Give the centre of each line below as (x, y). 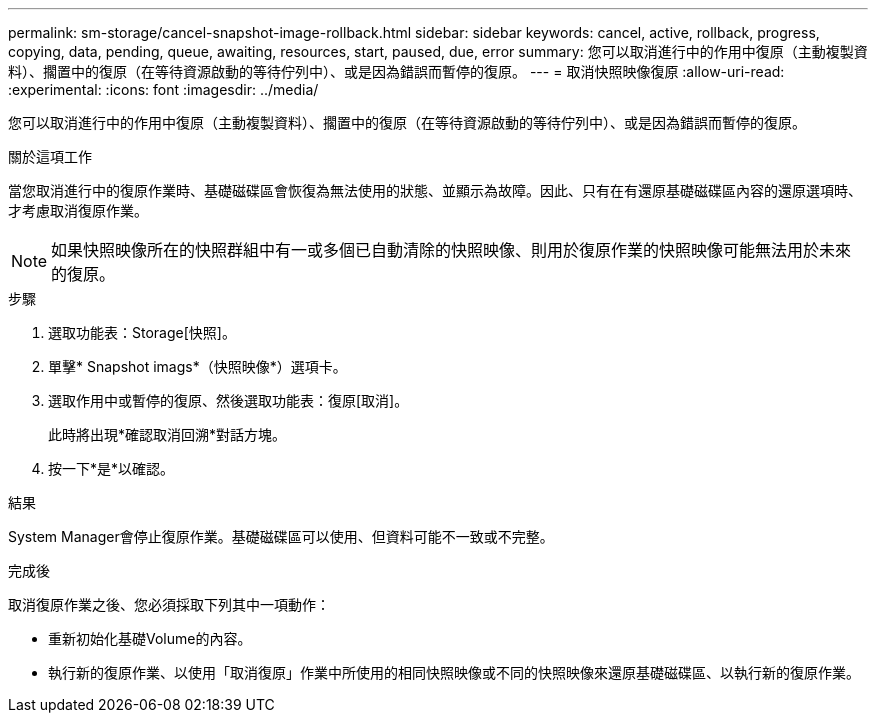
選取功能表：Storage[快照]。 (142, 332)
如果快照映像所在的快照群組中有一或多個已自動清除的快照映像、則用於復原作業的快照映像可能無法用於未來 (451, 250)
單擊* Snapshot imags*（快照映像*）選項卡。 (197, 366)
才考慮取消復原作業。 (78, 210)
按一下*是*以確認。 (111, 468)
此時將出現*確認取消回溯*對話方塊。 (167, 434)
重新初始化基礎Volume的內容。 (150, 638)
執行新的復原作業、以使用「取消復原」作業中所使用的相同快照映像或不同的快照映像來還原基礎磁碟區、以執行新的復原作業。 (454, 672)
